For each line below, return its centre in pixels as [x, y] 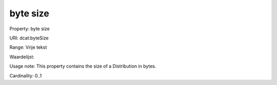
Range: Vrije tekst [28, 47]
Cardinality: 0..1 [26, 76]
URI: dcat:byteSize [29, 38]
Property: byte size [29, 29]
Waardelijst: [22, 57]
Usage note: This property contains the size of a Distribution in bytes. [83, 66]
